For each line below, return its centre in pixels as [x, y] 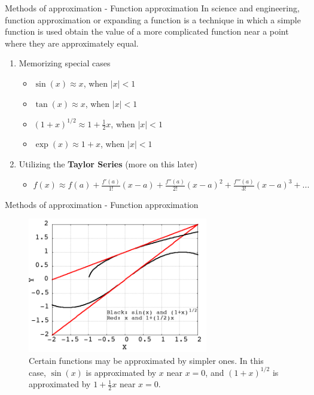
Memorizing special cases [65, 63]
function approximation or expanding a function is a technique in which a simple [153, 19]
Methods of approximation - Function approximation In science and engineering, [152, 8]
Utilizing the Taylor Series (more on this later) [108, 164]
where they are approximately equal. [72, 43]
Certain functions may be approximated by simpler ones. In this [146, 360]
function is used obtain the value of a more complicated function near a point [147, 31]
